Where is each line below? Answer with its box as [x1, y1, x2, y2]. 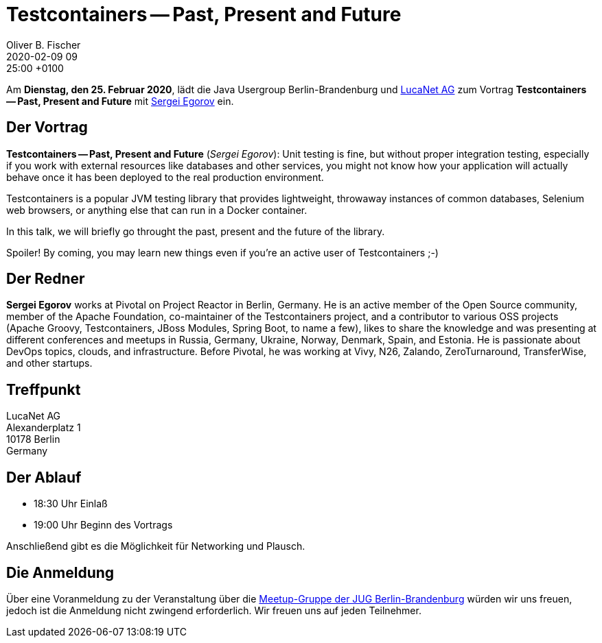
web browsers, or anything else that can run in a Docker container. [6, 204, 308, 216]
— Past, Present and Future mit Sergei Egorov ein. [6, 95, 234, 107]
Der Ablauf [6, 468, 82, 486]
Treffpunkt [6, 380, 81, 398]
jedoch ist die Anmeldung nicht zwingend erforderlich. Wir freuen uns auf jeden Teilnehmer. [6, 604, 421, 616]
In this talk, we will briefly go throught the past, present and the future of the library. [6, 225, 385, 237]
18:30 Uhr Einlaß [34, 498, 108, 510]
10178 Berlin [6, 433, 60, 446]
